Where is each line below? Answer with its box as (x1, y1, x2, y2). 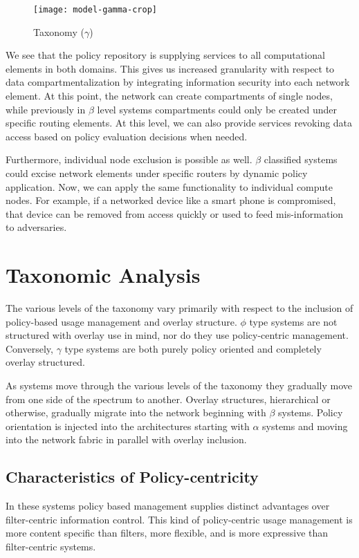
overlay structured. (6, 355, 85, 369)
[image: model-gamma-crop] (33, 5, 157, 15)
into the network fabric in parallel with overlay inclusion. (6, 432, 247, 447)
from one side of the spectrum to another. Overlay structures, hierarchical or (6, 391, 331, 406)
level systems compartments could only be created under (97, 102, 338, 116)
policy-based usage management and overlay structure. (6, 314, 237, 328)
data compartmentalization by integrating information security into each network (6, 75, 350, 89)
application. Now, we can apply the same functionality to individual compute (6, 179, 333, 194)
